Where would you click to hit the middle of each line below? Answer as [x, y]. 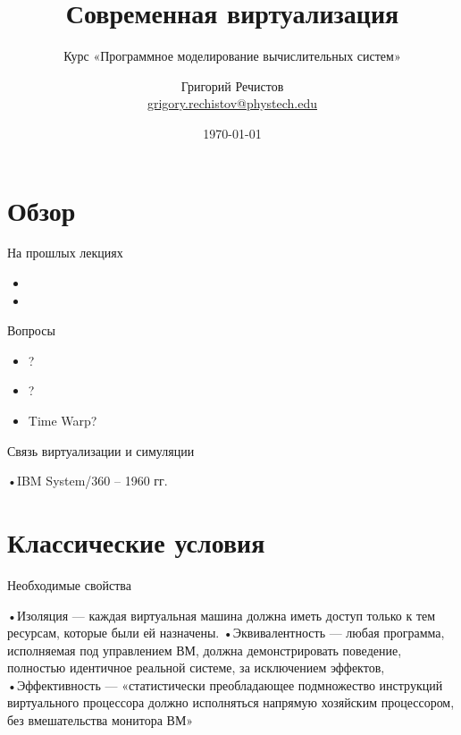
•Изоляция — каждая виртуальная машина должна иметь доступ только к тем [222, 615]
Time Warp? [63, 420]
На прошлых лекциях [65, 253]
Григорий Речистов [232, 85]
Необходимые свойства [69, 584]
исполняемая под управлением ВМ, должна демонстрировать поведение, [205, 650]
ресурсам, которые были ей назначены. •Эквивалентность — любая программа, [226, 633]
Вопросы [31, 330]
